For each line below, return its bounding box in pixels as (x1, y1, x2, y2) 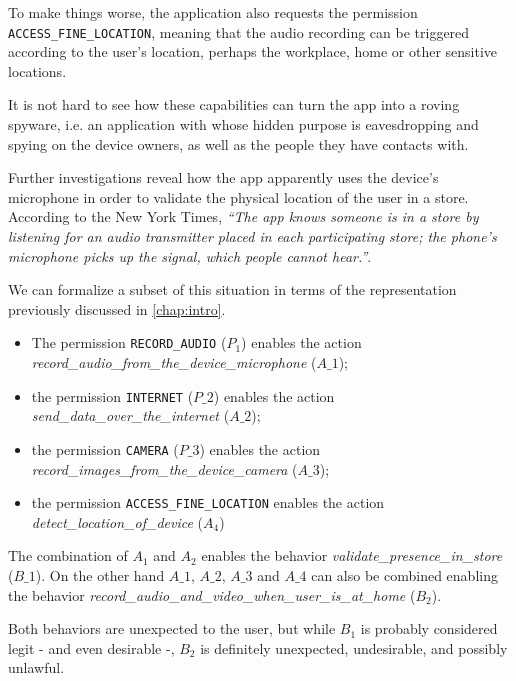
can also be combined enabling (311, 564, 498, 585)
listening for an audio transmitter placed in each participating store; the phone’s (8, 226, 497, 246)
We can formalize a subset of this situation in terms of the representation (8, 279, 457, 300)
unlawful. (8, 657, 65, 678)
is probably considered (360, 618, 498, 639)
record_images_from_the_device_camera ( (31, 458, 298, 479)
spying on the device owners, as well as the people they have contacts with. (8, 133, 469, 154)
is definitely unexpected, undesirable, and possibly (200, 637, 508, 658)
